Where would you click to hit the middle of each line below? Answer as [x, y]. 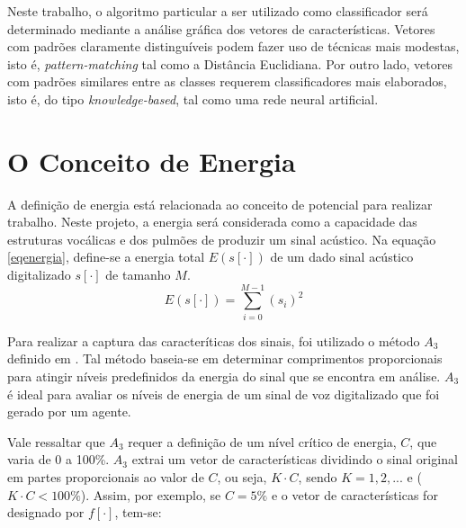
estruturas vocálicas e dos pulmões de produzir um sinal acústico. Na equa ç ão [222, 239]
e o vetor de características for [354, 494]
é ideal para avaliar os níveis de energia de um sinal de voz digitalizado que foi [224, 394]
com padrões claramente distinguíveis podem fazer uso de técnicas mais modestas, [233, 46]
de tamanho [138, 275]
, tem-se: [138, 512]
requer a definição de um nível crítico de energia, [262, 441]
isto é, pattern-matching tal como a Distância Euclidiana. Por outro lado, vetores [230, 63]
